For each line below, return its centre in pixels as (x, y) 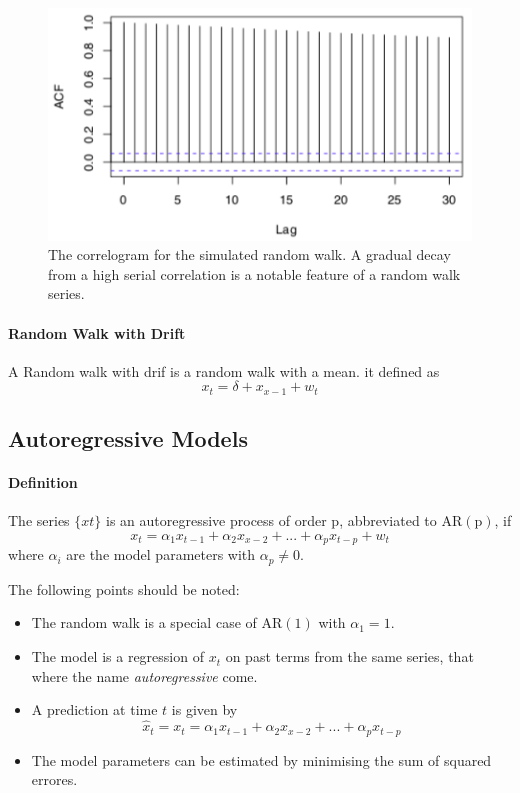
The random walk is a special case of (144, 622)
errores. (54, 779)
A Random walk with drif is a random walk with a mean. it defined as (224, 370)
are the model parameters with (161, 554)
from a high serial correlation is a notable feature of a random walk (254, 273)
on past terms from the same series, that (349, 656)
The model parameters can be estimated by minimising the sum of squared (261, 759)
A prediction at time (94, 709)
